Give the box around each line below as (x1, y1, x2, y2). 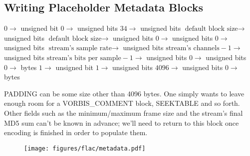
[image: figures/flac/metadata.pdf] (24, 145, 146, 152)
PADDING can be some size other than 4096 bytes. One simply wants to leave (4, 88, 245, 98)
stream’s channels (166, 45, 220, 52)
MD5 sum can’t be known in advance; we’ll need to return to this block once (4, 117, 239, 128)
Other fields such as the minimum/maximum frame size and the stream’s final (4, 107, 243, 118)
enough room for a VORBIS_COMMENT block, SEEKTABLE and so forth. (4, 98, 240, 108)
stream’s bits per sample (46, 54, 121, 62)
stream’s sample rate (48, 45, 112, 52)
